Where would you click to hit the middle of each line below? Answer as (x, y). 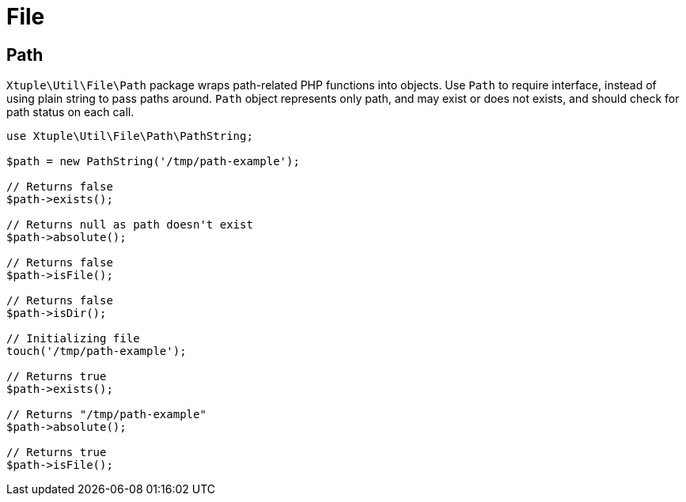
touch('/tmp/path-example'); (97, 351)
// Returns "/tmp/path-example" (106, 415)
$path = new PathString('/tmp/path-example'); (153, 162)
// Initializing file (73, 339)
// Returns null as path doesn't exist (130, 225)
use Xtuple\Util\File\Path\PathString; (130, 136)
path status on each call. (70, 112)
